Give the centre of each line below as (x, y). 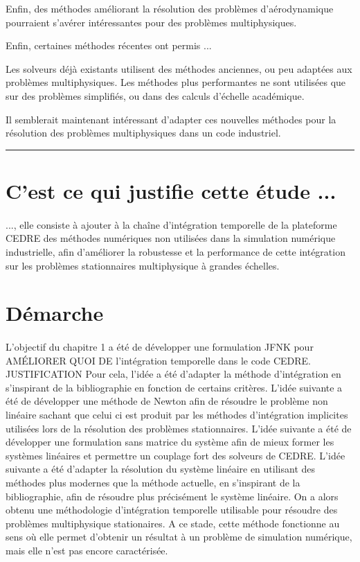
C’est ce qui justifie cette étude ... (171, 190)
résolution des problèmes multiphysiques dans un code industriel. (143, 133)
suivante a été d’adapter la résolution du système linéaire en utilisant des (161, 469)
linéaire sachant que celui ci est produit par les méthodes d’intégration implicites (177, 415)
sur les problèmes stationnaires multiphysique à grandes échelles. (143, 265)
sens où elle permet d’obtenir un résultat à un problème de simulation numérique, (179, 537)
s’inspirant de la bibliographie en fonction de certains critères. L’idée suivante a (174, 387)
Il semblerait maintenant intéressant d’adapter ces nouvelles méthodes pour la (171, 119)
